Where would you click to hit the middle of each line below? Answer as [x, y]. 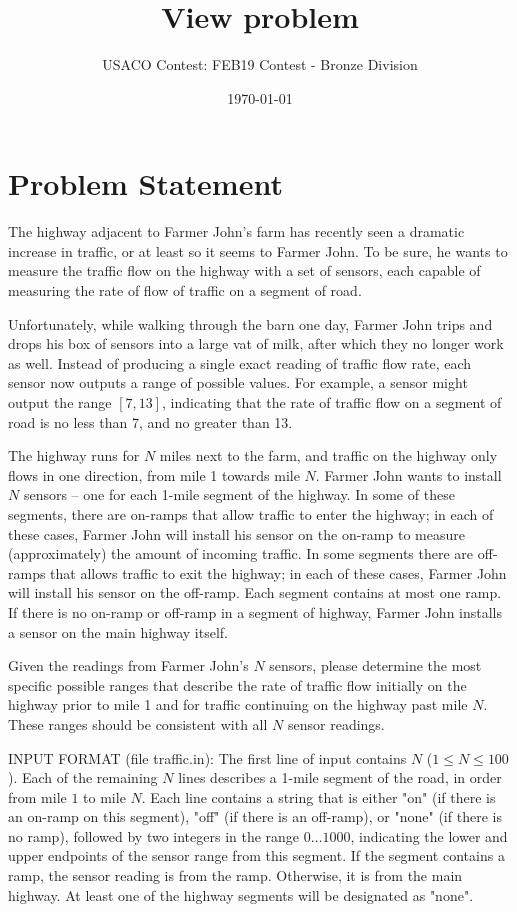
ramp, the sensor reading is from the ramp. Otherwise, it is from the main [235, 875]
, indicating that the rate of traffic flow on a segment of [332, 402]
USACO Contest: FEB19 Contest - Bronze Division [260, 64]
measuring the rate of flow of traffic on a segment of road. [185, 290]
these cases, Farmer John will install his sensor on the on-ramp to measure [236, 533]
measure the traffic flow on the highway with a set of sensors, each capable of [244, 270]
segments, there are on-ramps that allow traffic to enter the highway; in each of [251, 513]
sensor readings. [336, 723]
